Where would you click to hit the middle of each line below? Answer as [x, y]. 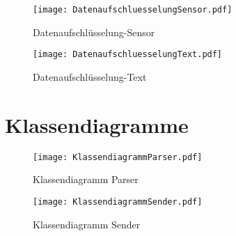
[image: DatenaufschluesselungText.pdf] [128, 55]
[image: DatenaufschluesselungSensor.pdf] [133, 10]
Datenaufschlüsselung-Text [90, 76]
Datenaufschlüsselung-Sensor [94, 32]
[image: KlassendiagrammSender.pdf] [118, 202]
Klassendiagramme [97, 124]
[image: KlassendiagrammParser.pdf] [118, 157]
